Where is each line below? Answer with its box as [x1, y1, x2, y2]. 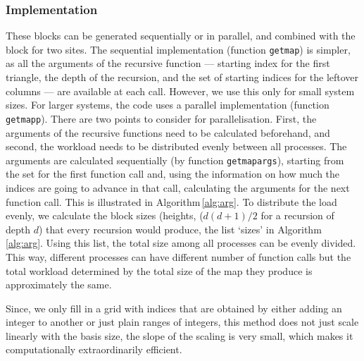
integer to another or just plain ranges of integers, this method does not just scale [6, 314, 359, 329]
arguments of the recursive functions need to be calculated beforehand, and [6, 125, 330, 140]
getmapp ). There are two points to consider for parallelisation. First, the [6, 111, 317, 126]
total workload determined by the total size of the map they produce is [6, 263, 313, 278]
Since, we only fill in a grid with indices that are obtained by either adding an [6, 300, 342, 315]
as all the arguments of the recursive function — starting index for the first [6, 56, 330, 71]
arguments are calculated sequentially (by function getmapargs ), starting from [6, 152, 344, 167]
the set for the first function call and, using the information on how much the [6, 166, 340, 181]
